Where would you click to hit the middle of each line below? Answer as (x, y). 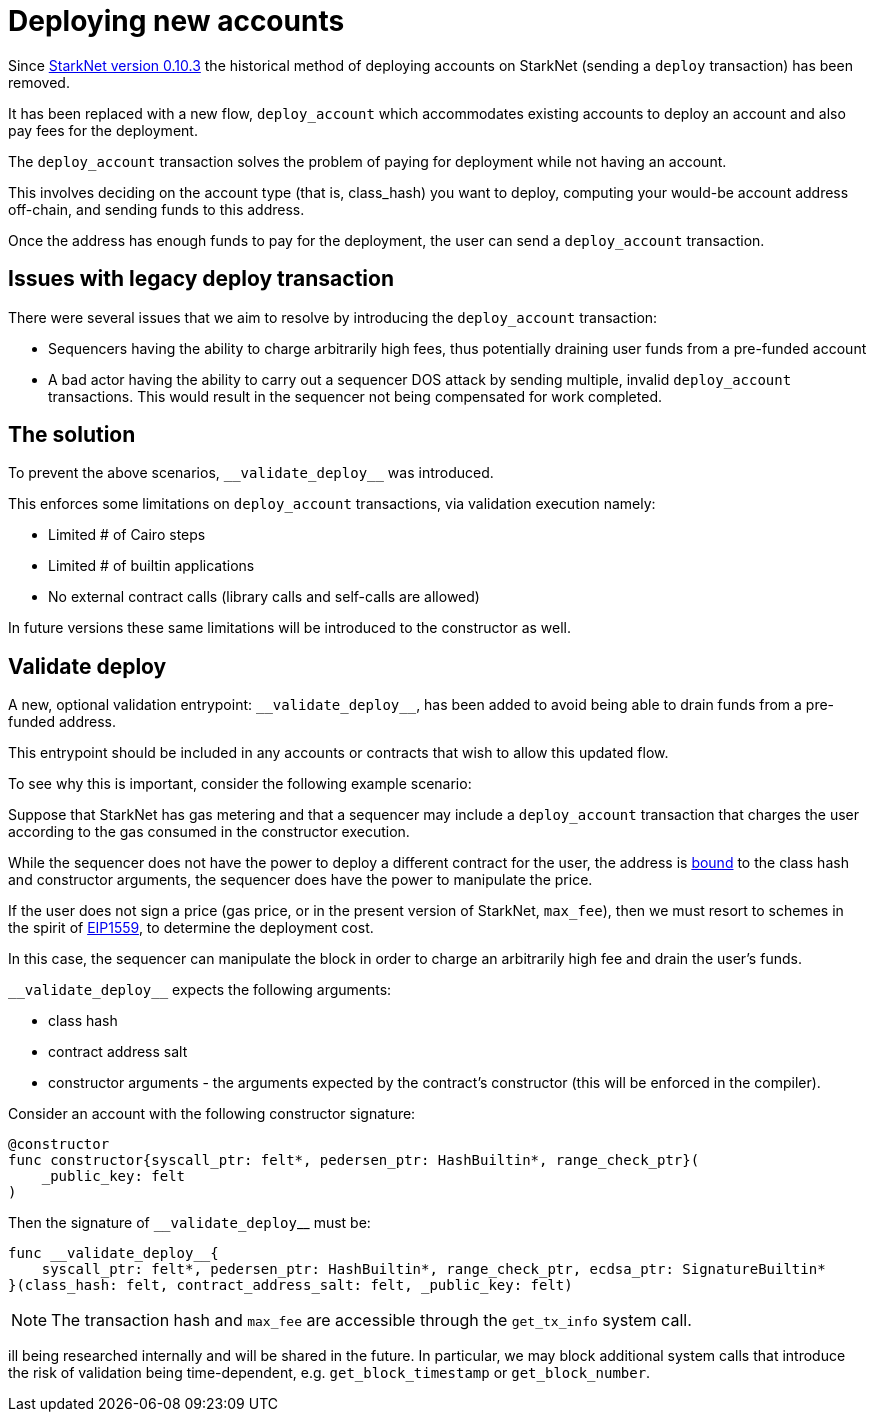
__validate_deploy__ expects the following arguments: (200, 990)
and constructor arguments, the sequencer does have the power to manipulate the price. (300, 880)
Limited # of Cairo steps (127, 535)
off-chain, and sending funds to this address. (156, 209)
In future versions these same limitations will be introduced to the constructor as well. (290, 628)
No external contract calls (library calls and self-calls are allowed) (264, 597)
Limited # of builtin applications (151, 566)
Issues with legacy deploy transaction (201, 279)
